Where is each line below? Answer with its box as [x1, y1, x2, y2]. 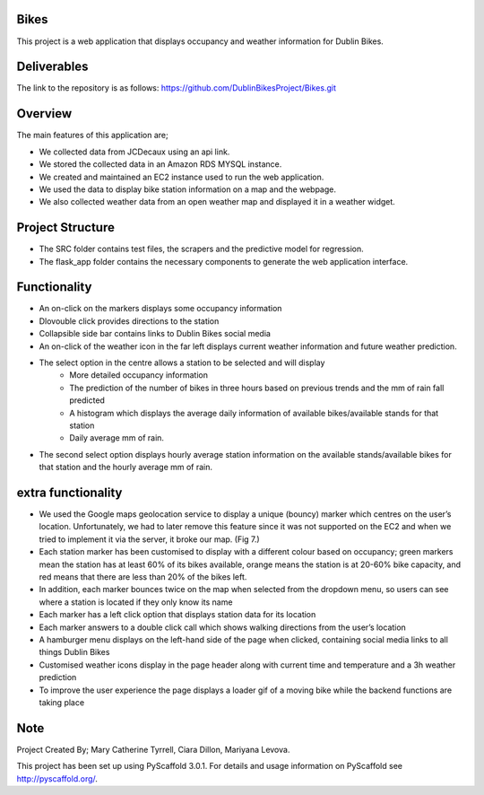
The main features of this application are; [16, 130, 169, 141]
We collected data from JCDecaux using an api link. [39, 146, 230, 157]
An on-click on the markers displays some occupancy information [39, 303, 282, 314]
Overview [16, 106, 73, 121]
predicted [69, 395, 105, 406]
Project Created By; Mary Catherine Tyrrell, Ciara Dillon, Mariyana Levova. [16, 744, 290, 755]
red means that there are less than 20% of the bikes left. [39, 572, 247, 582]
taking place [39, 696, 85, 708]
